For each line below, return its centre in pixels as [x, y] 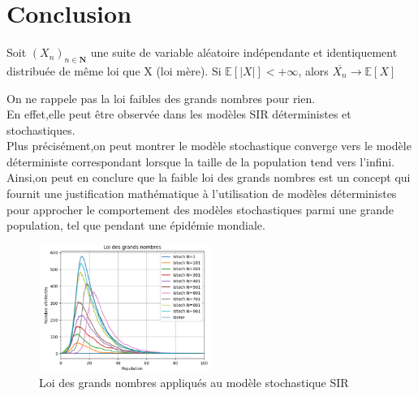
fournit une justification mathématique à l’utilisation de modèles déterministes [202, 194]
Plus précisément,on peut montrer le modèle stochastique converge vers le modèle [209, 146]
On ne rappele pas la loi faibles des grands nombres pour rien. [161, 98]
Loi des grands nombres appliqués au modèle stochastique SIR [194, 383]
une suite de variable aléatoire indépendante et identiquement [244, 52]
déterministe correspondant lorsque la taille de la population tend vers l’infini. [201, 161]
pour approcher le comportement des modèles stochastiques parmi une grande [200, 209]
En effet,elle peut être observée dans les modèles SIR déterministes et [179, 114]
